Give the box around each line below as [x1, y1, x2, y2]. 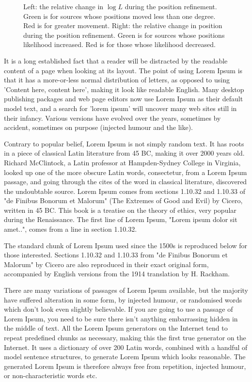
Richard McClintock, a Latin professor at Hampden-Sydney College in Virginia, [4, 157, 241, 167]
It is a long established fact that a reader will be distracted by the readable [4, 55, 228, 65]
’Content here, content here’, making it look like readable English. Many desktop [4, 84, 244, 94]
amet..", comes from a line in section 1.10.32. [4, 224, 137, 234]
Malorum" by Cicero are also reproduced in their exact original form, [4, 259, 209, 269]
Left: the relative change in [23, 1, 104, 11]
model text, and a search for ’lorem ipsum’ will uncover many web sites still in [4, 103, 237, 113]
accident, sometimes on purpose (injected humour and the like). [4, 122, 193, 132]
